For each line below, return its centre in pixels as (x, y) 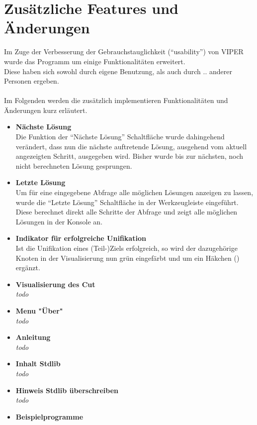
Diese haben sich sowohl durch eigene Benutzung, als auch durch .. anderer (118, 71)
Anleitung (33, 337)
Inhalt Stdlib (38, 364)
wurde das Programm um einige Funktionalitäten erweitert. (95, 61)
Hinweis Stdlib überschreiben (67, 390)
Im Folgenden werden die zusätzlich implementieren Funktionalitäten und (116, 100)
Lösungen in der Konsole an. (59, 221)
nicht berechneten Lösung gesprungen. (74, 165)
